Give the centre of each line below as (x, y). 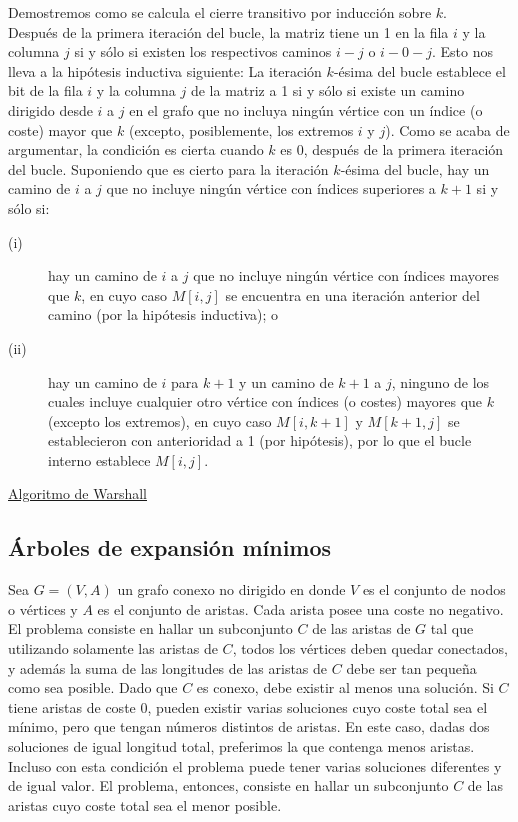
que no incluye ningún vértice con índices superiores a (271, 188)
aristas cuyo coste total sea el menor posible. (145, 804)
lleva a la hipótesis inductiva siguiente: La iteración (165, 70)
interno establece (99, 459)
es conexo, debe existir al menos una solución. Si (345, 687)
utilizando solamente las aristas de (113, 648)
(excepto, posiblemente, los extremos (241, 129)
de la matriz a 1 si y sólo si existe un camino (327, 90)
